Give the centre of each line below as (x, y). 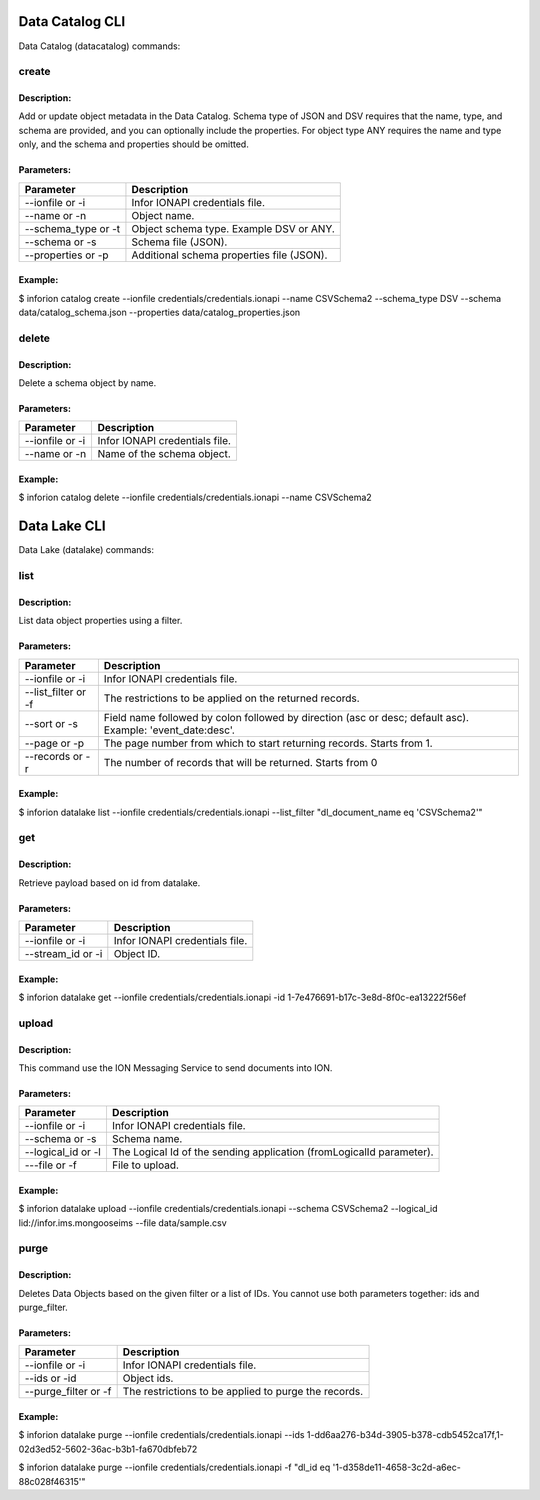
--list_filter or (55, 692)
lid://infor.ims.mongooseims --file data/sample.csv (122, 1222)
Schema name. (147, 1139)
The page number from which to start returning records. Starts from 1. (268, 743)
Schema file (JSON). (179, 242)
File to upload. (145, 1165)
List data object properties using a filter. (100, 621)
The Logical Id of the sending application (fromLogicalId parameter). (272, 1152)
